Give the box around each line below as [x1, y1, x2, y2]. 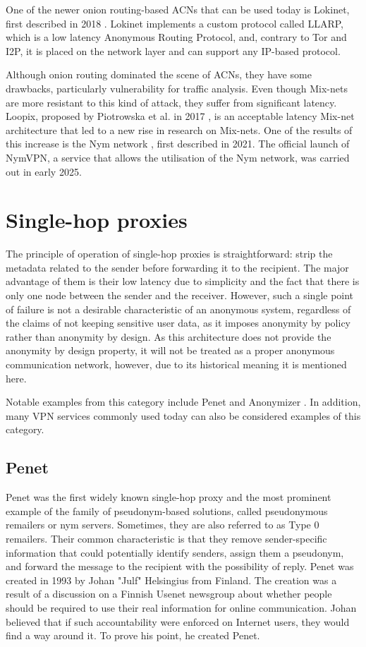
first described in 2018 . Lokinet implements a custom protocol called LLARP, [6, 16, 343, 30]
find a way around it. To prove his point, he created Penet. [6, 628, 260, 643]
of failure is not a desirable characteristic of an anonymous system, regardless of [6, 301, 351, 316]
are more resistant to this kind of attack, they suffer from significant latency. [6, 95, 337, 109]
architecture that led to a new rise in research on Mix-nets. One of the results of [6, 122, 353, 137]
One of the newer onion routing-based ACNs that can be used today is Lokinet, [6, 2, 350, 16]
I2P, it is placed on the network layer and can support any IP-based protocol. [6, 43, 341, 58]
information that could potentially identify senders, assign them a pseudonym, [6, 545, 344, 560]
